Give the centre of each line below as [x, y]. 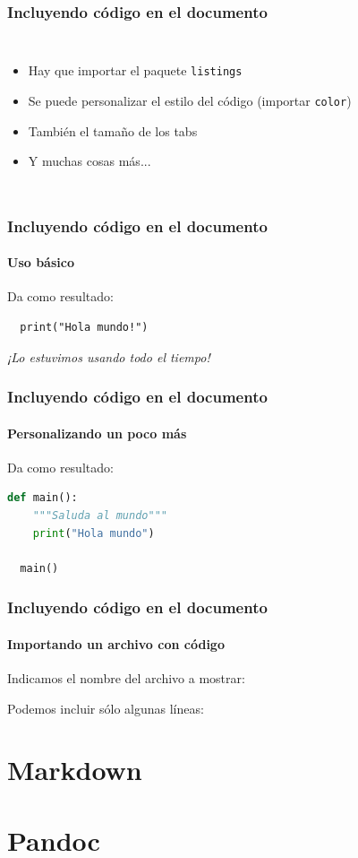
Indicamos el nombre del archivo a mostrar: [126, 677]
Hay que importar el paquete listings [135, 70]
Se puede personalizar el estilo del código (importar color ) [190, 100]
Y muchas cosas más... [89, 161]
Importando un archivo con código [116, 643]
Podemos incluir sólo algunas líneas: [106, 708]
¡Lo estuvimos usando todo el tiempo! [109, 356]
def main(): [43, 498]
